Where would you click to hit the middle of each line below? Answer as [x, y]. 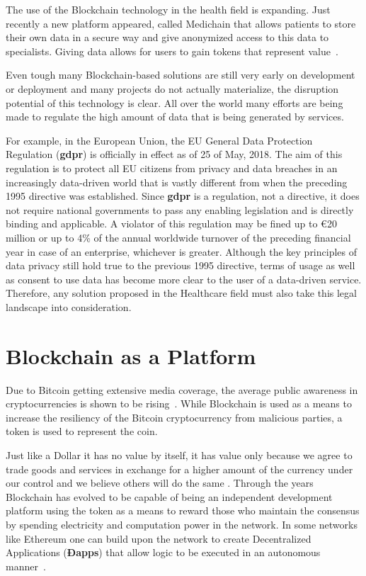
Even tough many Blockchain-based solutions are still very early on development [181, 75]
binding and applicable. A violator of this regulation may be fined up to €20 [171, 224]
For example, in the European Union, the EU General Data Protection [159, 140]
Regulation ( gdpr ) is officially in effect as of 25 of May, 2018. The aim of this [174, 154]
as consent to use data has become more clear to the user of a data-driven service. [184, 279]
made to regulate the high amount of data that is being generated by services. [175, 117]
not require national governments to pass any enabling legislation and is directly [180, 209]
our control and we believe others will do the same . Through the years [160, 483]
